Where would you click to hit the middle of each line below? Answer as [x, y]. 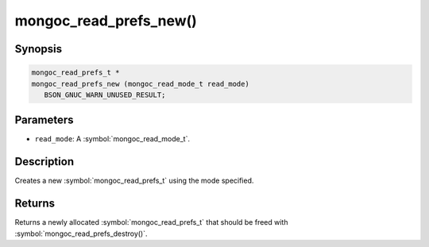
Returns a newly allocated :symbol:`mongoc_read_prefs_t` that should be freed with [151, 222]
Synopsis [39, 49]
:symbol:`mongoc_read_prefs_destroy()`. [81, 233]
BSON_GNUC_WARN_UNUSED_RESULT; [105, 95]
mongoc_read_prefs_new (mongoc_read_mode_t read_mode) [140, 84]
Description [44, 162]
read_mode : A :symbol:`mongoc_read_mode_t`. [112, 139]
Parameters [44, 120]
